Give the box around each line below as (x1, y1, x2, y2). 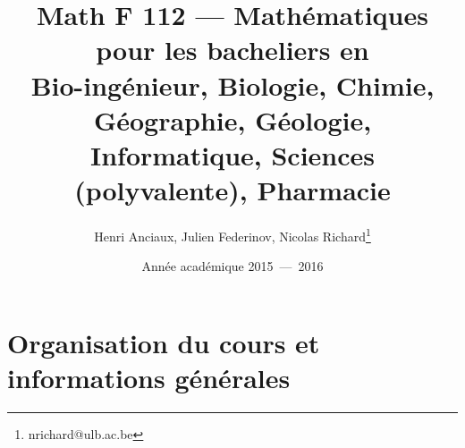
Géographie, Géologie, (93, 101, 372, 138)
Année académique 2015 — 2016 (141, 257, 324, 275)
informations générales (7, 359, 291, 396)
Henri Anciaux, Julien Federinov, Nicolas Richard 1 (94, 224, 371, 245)
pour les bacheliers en (96, 31, 369, 68)
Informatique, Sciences (89, 136, 376, 173)
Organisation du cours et (7, 324, 320, 360)
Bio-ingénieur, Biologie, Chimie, (30, 66, 435, 103)
